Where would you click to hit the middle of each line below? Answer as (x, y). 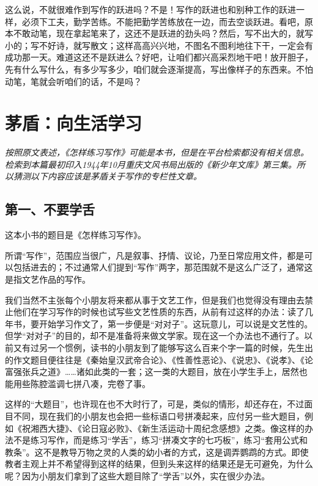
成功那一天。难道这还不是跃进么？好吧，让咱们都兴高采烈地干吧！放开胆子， (159, 57)
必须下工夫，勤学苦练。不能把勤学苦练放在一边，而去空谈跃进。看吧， (163, 21)
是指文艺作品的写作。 (48, 279)
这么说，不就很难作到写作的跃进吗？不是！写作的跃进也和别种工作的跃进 (150, 9)
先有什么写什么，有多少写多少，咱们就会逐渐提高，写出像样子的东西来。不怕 (159, 69)
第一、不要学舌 (50, 209)
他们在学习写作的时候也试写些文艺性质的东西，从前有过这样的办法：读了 (159, 312)
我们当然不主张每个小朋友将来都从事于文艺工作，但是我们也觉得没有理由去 (155, 299)
